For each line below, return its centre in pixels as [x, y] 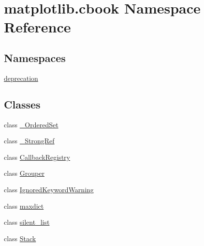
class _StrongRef [29, 141]
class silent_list [27, 222]
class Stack [20, 238]
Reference [37, 27]
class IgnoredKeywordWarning [49, 189]
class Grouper [24, 173]
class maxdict [24, 206]
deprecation [21, 78]
